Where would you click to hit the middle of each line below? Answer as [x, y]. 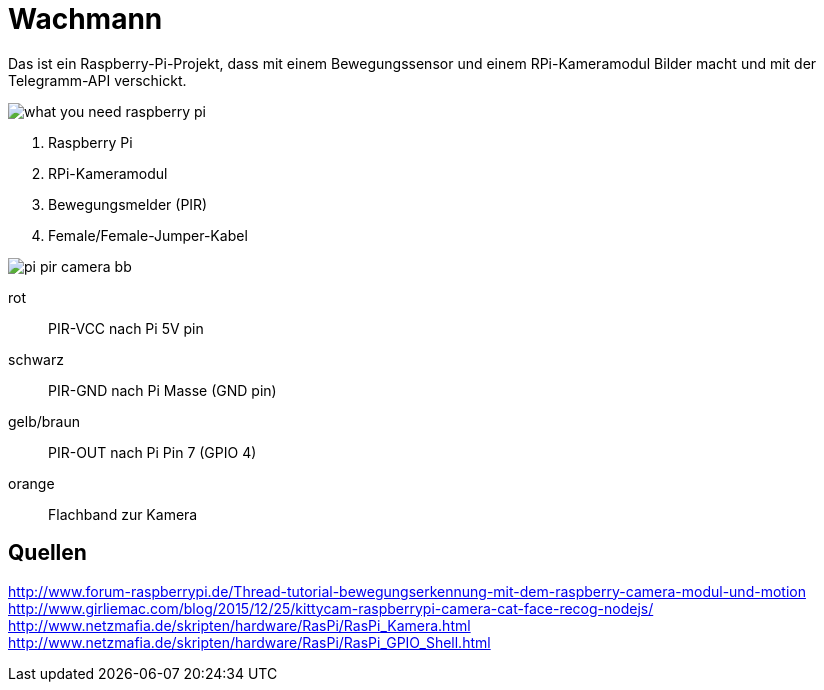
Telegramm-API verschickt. [97, 80]
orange [31, 483]
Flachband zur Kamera [123, 514]
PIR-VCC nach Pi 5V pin [126, 328]
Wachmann [85, 19]
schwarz [36, 359]
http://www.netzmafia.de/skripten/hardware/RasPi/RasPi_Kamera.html [239, 625]
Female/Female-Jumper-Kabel [148, 235]
